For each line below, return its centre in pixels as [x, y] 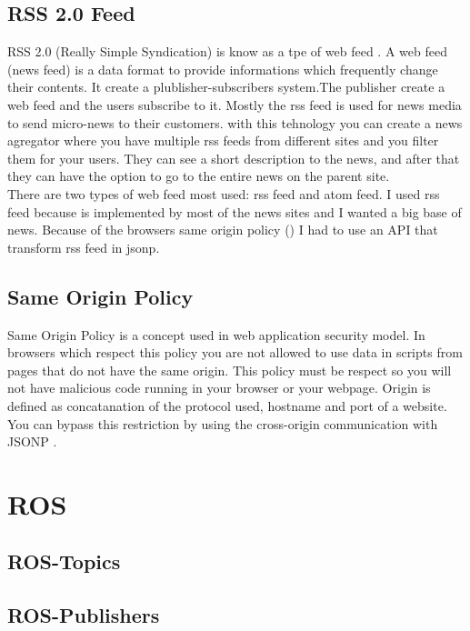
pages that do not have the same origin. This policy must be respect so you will [230, 370]
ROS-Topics [64, 561]
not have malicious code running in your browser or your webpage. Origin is [219, 388]
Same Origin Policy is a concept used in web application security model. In [216, 334]
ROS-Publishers [84, 615]
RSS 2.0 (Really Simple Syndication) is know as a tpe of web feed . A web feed [227, 51]
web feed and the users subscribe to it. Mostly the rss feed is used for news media [235, 104]
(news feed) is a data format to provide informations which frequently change [223, 69]
